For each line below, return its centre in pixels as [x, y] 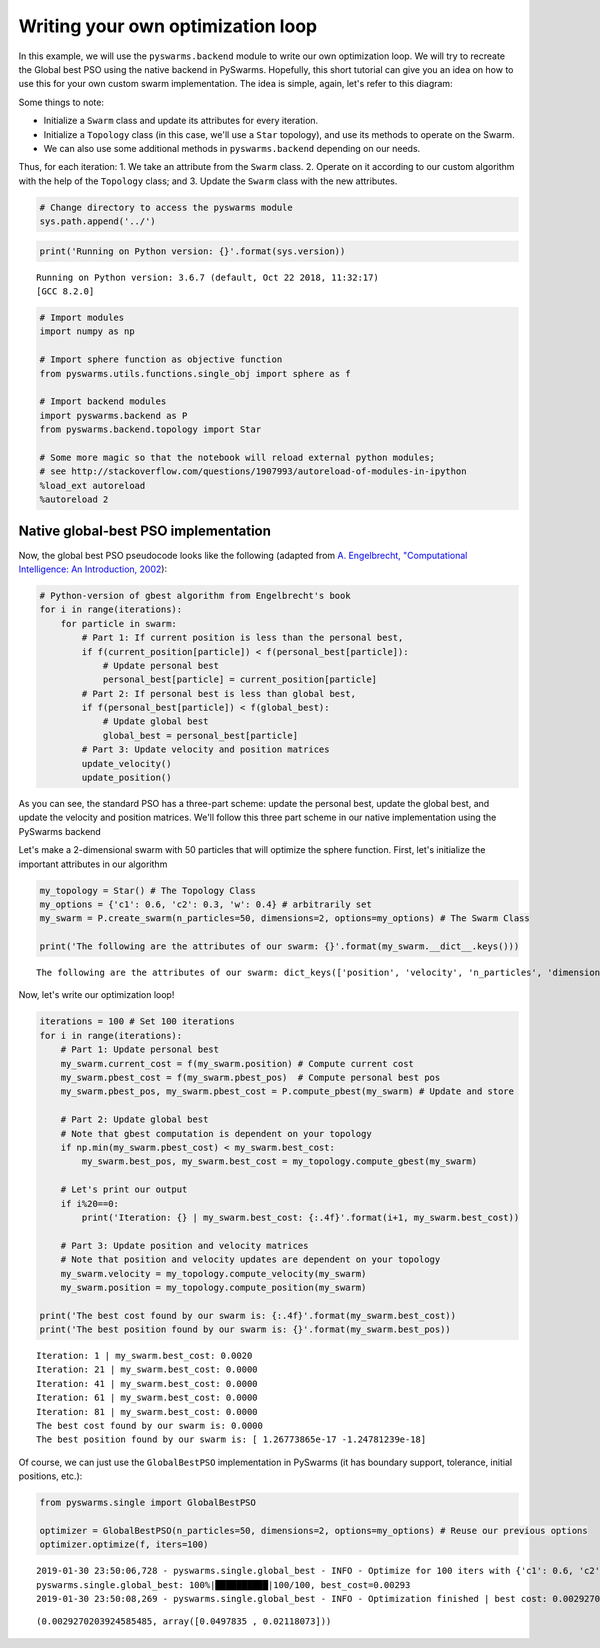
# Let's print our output [124, 1189]
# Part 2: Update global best [134, 1119]
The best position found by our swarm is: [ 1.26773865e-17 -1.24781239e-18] [231, 1439]
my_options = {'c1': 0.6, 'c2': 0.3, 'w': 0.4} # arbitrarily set [205, 904]
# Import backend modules [103, 401]
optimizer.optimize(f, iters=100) [124, 1544]
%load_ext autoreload [92, 485]
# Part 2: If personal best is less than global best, [219, 693]
